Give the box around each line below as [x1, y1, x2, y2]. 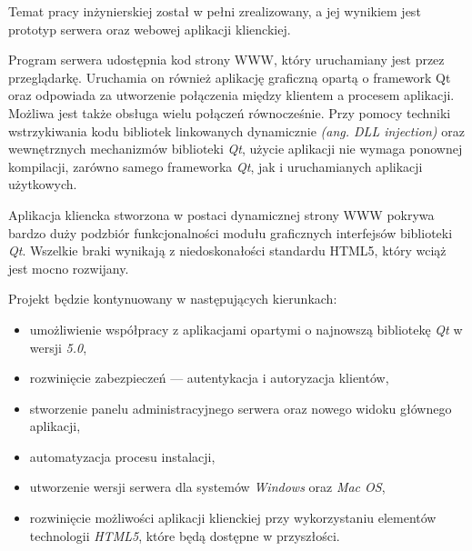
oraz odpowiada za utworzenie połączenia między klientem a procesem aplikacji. [8, 85, 455, 105]
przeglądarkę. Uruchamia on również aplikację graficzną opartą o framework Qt [8, 67, 451, 86]
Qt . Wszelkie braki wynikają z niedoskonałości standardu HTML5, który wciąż [8, 241, 447, 260]
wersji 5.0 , [29, 337, 87, 356]
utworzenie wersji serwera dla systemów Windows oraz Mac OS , [29, 477, 386, 496]
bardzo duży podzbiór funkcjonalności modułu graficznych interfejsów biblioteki [8, 223, 453, 242]
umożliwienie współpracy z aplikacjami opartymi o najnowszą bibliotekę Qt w [29, 319, 463, 338]
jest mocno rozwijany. [8, 258, 129, 277]
